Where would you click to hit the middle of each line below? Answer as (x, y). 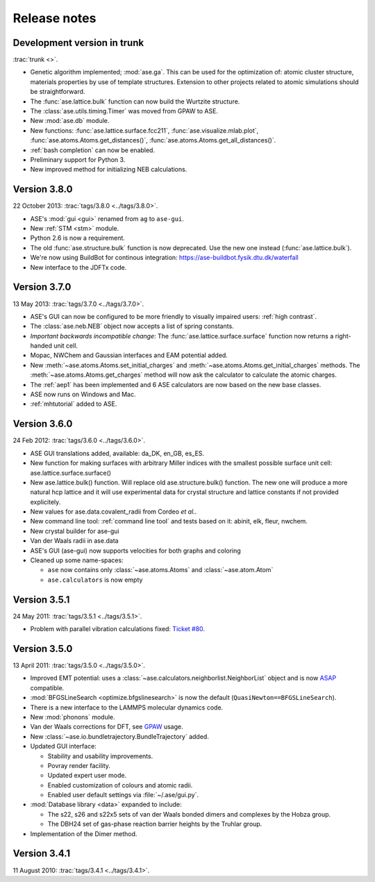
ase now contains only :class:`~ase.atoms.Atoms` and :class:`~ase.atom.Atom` (160, 570)
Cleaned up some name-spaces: (77, 560)
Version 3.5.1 (41, 599)
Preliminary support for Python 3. (78, 159)
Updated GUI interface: (63, 746)
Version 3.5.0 (43, 649)
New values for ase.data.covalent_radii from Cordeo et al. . (114, 512)
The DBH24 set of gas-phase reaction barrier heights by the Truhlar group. (155, 824)
